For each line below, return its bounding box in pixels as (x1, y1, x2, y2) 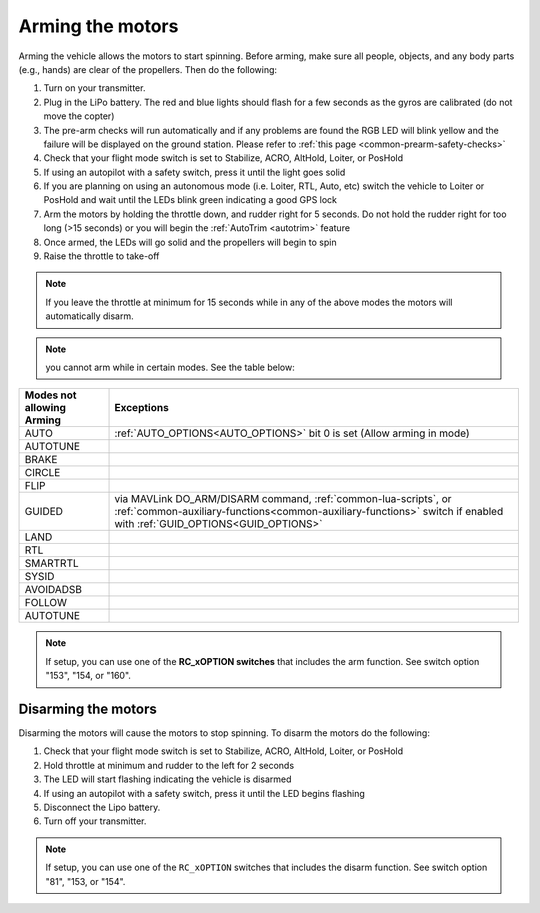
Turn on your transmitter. (43, 82, 146, 94)
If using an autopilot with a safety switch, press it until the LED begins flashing (43, 787, 365, 799)
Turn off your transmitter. (43, 815, 147, 827)
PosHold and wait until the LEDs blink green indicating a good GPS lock (43, 194, 338, 206)
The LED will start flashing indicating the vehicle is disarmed (43, 773, 292, 785)
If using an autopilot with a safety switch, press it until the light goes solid (43, 166, 346, 178)
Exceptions (114, 401, 169, 415)
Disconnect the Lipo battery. (43, 801, 161, 813)
